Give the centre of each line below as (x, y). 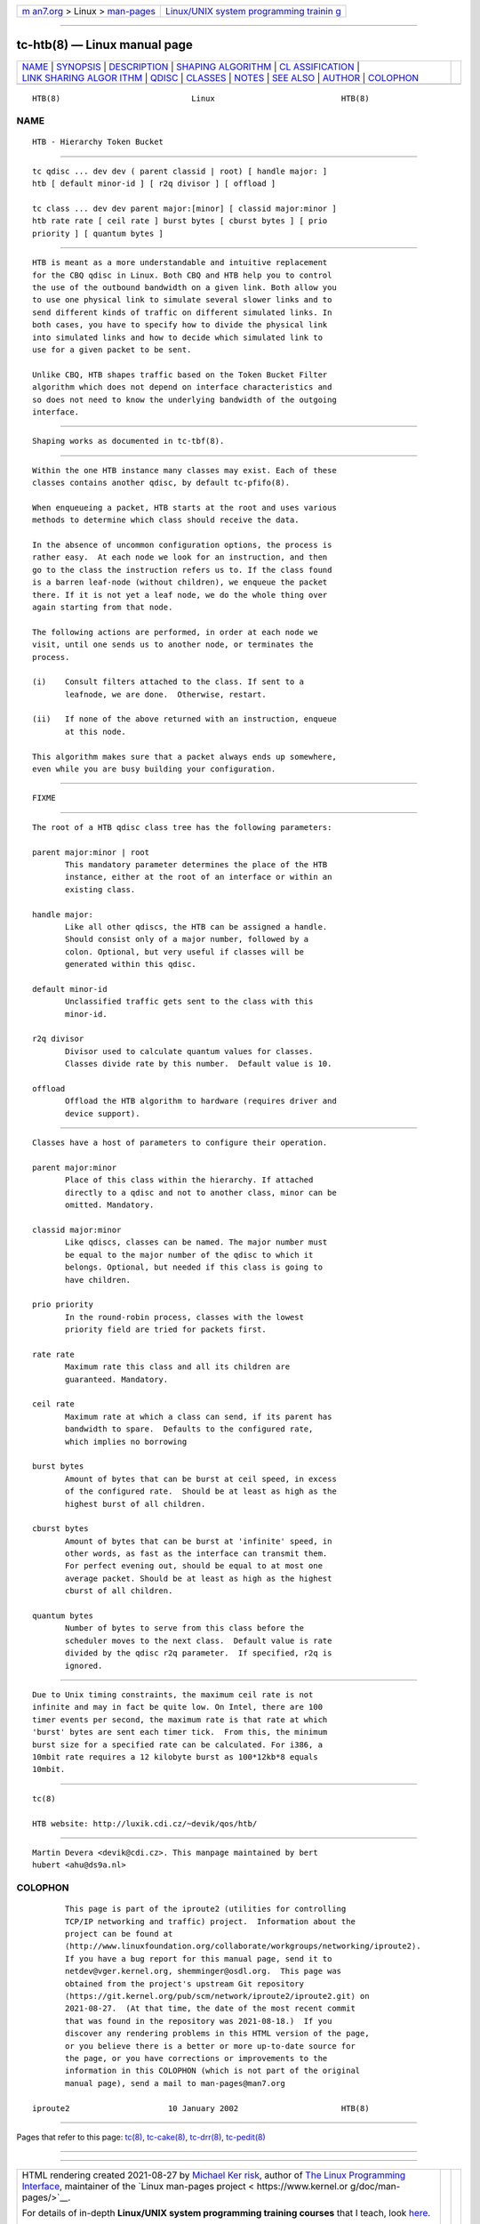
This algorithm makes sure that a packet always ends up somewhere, (184, 757)
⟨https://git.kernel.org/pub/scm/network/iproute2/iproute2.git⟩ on (217, 1996)
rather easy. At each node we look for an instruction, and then (180, 557)
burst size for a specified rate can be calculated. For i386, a (178, 1745)
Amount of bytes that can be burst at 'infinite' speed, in (199, 1541)
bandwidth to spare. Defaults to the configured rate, (189, 1429)
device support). (103, 1113)
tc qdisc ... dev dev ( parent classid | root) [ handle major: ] (180, 171)
